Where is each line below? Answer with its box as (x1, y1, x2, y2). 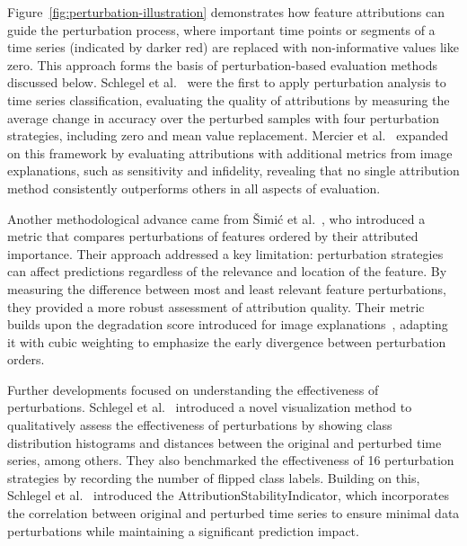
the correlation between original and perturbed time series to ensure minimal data (7, 504, 460, 523)
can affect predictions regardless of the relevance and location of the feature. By (7, 262, 447, 281)
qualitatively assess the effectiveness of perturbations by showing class (7, 416, 392, 434)
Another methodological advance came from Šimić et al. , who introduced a (7, 209, 426, 228)
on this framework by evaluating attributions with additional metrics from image (7, 143, 453, 162)
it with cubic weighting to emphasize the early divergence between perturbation (7, 332, 446, 351)
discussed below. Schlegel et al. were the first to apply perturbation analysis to (7, 73, 446, 92)
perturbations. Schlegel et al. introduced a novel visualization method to (7, 398, 412, 416)
